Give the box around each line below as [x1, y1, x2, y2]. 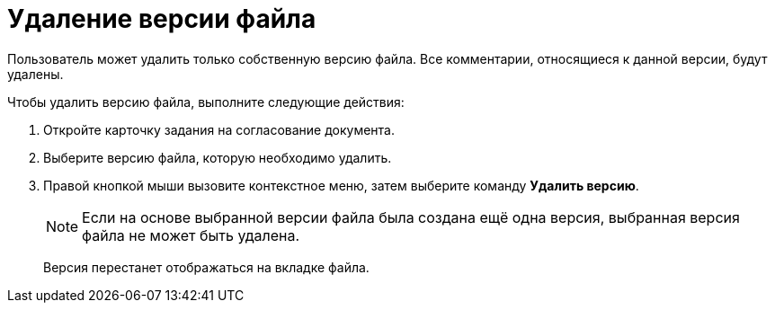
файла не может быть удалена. [82, 226, 300, 244]
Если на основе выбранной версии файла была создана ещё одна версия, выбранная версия [82, 208, 740, 226]
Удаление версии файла [7, 4, 316, 34]
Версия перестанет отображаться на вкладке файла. [43, 259, 370, 275]
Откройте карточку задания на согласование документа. [43, 121, 396, 137]
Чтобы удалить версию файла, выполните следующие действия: [7, 93, 405, 110]
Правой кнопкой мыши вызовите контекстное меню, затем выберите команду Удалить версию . [43, 177, 639, 193]
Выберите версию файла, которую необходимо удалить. [43, 149, 392, 165]
